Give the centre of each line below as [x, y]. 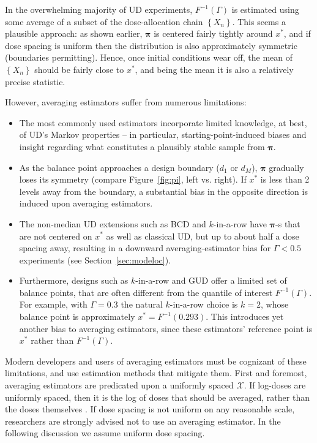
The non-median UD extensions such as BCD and [113, 223]
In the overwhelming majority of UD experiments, [99, 9]
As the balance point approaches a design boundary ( [119, 167]
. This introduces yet [245, 316]
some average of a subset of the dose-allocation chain [104, 21]
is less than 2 [285, 179]
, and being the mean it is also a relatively [214, 69]
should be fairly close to [79, 69]
